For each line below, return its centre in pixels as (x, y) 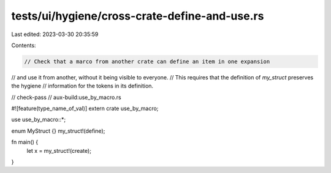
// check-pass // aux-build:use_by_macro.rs (67, 97)
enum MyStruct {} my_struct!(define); (58, 131)
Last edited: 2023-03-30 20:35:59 (55, 34)
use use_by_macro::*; (39, 120)
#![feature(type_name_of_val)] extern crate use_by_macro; (85, 109)
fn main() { (25, 142)
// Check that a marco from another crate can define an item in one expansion (147, 61)
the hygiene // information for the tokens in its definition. (82, 86)
